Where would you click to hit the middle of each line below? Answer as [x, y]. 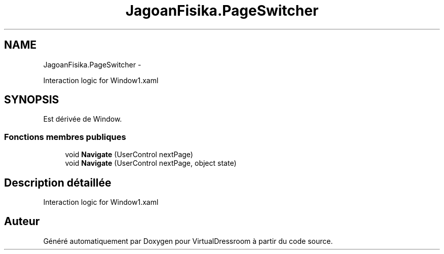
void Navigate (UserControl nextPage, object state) [151, 163]
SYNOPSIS [32, 100]
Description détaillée [58, 183]
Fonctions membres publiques [65, 137]
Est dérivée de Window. [83, 119]
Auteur [22, 222]
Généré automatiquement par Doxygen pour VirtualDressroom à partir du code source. [188, 241]
